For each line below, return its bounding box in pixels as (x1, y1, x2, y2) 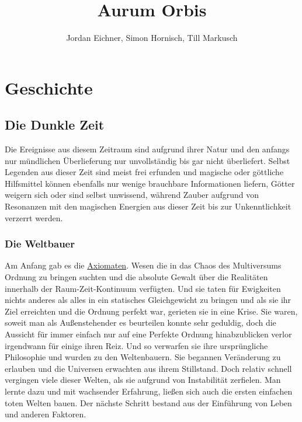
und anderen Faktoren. (5, 408, 86, 420)
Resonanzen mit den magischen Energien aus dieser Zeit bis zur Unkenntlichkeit (5, 200, 291, 212)
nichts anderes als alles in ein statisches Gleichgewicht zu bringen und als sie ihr (5, 294, 291, 306)
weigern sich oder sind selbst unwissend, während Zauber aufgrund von (5, 189, 259, 201)
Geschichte (5, 75, 93, 99)
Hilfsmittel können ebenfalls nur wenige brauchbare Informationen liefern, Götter (5, 177, 295, 189)
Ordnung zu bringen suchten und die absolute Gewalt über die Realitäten (5, 271, 268, 283)
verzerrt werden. (5, 211, 63, 224)
